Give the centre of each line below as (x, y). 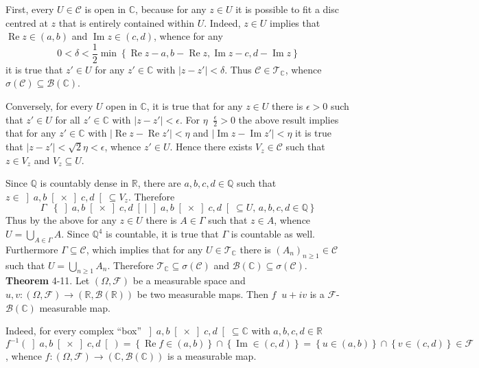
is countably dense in (84, 183)
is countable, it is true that (162, 234)
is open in (105, 9)
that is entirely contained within (127, 22)
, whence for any (188, 36)
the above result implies (289, 119)
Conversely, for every (49, 106)
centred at (27, 22)
